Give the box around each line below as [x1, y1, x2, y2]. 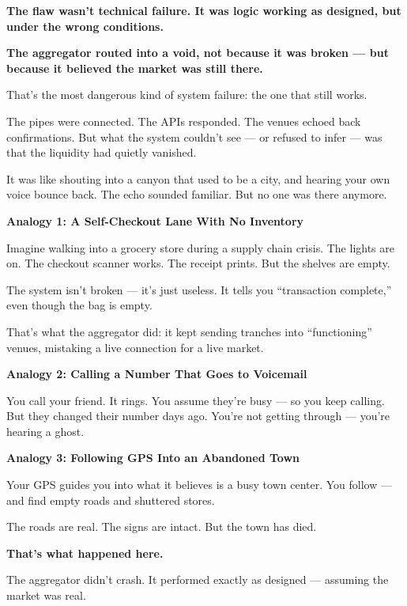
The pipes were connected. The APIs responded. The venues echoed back [6, 112, 361, 129]
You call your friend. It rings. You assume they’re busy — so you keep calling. [6, 392, 385, 408]
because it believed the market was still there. [6, 59, 263, 76]
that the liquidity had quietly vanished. [6, 144, 197, 161]
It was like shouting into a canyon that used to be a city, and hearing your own [6, 170, 390, 187]
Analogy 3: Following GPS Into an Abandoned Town [6, 449, 300, 466]
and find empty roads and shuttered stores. [6, 491, 215, 508]
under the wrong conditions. [6, 17, 164, 34]
